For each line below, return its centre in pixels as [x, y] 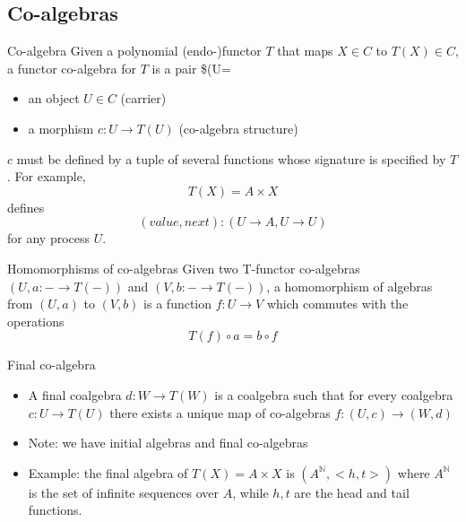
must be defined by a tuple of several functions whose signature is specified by [231, 158]
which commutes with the [337, 304]
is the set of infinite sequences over [124, 492]
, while [250, 492]
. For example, [47, 176]
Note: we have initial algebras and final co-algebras [168, 443]
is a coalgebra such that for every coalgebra [334, 394]
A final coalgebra [75, 394]
